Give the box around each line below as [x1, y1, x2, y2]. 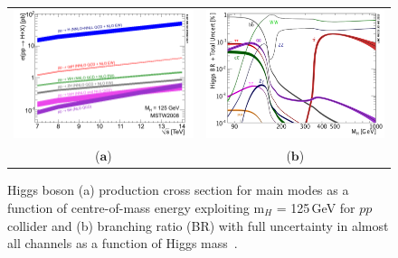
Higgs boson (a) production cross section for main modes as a [7, 180, 349, 199]
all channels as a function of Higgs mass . [7, 234, 238, 253]
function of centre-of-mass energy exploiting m [7, 198, 265, 217]
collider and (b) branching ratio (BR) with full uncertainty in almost [7, 216, 389, 235]
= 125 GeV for [276, 198, 355, 217]
